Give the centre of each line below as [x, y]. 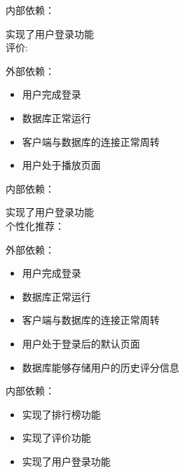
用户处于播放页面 [61, 165]
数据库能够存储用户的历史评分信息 [101, 367]
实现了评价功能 [56, 438]
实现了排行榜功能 [61, 414]
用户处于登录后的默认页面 [81, 343]
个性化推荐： [35, 225]
